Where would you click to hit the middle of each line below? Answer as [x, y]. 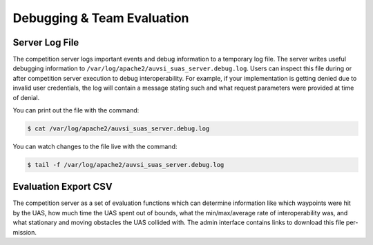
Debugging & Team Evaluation [101, 18]
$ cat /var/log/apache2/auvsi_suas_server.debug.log [118, 129]
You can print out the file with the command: [76, 110]
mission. [25, 232]
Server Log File [46, 42]
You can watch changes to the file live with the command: [95, 146]
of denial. [26, 97]
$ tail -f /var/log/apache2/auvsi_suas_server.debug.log [126, 165]
